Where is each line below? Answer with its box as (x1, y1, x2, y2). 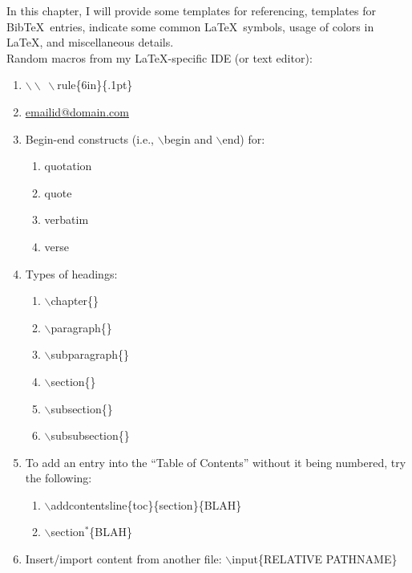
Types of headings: (25, 265, 118, 282)
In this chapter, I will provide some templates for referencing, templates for (6, 2, 376, 18)
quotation (44, 157, 92, 174)
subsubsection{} (50, 427, 130, 444)
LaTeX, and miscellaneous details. (6, 34, 174, 51)
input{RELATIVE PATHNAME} (232, 551, 398, 567)
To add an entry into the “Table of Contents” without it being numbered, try (25, 453, 406, 470)
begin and (164, 130, 212, 147)
